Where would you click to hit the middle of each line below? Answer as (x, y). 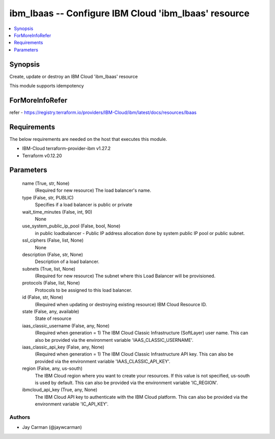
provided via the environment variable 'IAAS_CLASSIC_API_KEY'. (103, 361)
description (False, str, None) (53, 254)
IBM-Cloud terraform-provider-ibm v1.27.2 (66, 149)
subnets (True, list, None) (49, 269)
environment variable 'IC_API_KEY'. (72, 404)
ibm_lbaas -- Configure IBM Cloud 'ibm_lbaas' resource (129, 13)
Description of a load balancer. (67, 261)
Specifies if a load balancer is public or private (84, 205)
